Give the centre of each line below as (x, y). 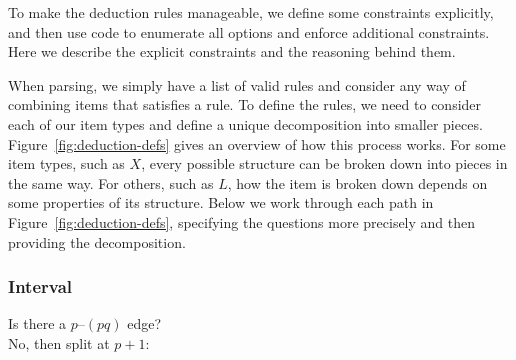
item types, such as (66, 163)
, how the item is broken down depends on (357, 182)
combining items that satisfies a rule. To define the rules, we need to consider (245, 104)
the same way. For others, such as (111, 182)
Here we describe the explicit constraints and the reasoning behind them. (232, 51)
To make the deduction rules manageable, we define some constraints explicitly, (251, 12)
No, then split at (59, 342)
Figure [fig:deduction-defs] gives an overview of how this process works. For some (257, 143)
